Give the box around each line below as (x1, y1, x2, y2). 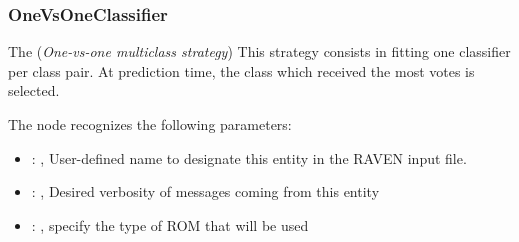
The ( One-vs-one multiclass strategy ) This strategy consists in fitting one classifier (8, 41, 511, 62)
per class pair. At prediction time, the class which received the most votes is (8, 60, 475, 81)
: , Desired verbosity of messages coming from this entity (31, 181, 380, 202)
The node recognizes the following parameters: (8, 114, 292, 134)
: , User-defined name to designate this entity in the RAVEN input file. (31, 147, 467, 168)
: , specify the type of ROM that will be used (31, 214, 309, 235)
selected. (8, 80, 60, 101)
